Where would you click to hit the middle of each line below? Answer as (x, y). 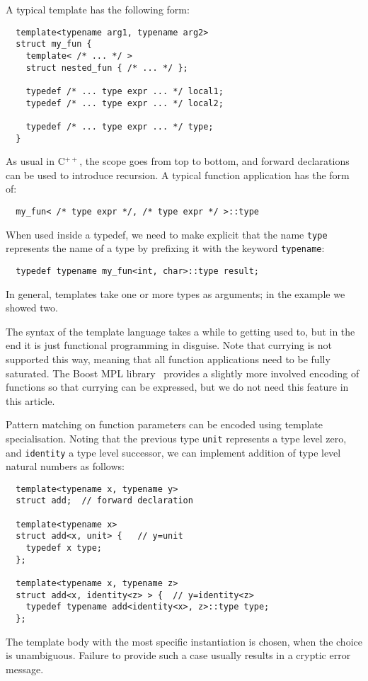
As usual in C (35, 161)
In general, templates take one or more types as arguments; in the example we (176, 293)
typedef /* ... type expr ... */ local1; (125, 91)
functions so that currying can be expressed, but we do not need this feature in (177, 387)
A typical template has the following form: (98, 9)
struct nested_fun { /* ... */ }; (107, 68)
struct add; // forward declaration (104, 501)
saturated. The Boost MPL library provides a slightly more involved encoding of (183, 373)
